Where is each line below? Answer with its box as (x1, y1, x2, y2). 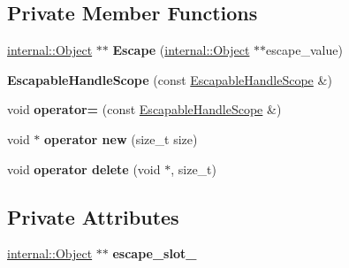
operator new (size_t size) (44, 129, 198, 148)
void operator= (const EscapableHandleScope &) (7, 100, 282, 119)
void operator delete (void (7, 159, 161, 178)
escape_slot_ (112, 244, 197, 263)
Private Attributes (7, 203, 179, 230)
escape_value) (266, 41, 343, 59)
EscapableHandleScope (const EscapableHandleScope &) (7, 70, 332, 88)
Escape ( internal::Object (112, 41, 250, 59)
